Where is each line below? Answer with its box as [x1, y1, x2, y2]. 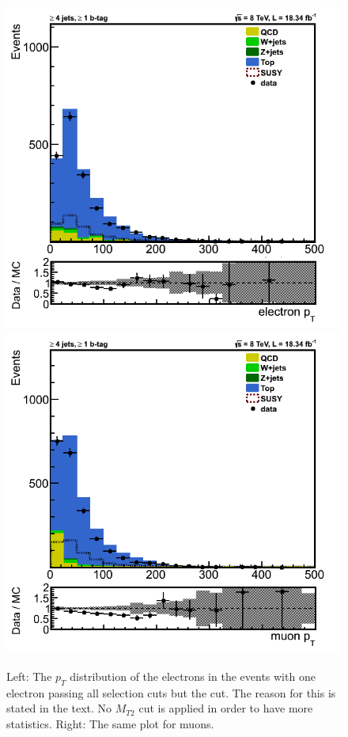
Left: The [6, 668, 52, 685]
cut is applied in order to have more [138, 700, 313, 716]
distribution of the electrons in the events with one [70, 668, 316, 685]
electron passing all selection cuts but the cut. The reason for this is [6, 684, 336, 701]
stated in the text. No [6, 700, 112, 716]
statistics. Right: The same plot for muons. [6, 716, 214, 732]
